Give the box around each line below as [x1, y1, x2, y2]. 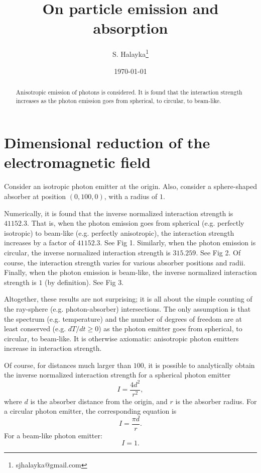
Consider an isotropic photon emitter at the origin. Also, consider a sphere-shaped [4, 181, 257, 192]
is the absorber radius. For [175, 396, 257, 406]
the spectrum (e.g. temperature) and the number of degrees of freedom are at [4, 313, 242, 324]
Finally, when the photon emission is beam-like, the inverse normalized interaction [4, 267, 257, 277]
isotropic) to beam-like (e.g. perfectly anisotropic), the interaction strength [4, 227, 234, 238]
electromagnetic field [4, 152, 151, 172]
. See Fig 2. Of [196, 247, 241, 257]
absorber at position [4, 191, 66, 201]
